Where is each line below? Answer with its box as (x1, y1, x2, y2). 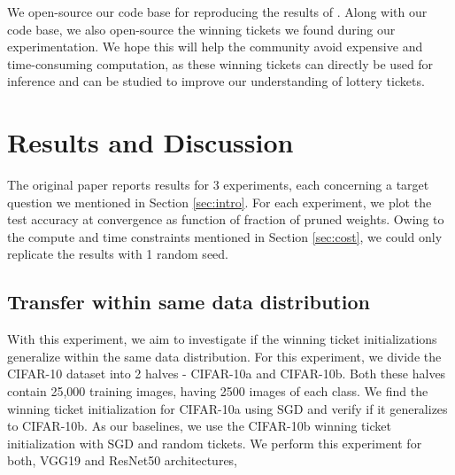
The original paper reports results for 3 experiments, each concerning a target (7, 175, 429, 194)
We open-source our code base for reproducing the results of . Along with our (7, 3, 428, 20)
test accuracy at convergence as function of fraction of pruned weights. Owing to (7, 210, 444, 229)
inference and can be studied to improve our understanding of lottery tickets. (7, 72, 425, 90)
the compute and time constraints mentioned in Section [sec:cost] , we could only (7, 227, 443, 245)
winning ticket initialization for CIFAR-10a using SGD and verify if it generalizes (7, 399, 448, 417)
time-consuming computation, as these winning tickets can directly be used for (7, 54, 434, 73)
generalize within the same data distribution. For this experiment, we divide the (7, 347, 442, 365)
